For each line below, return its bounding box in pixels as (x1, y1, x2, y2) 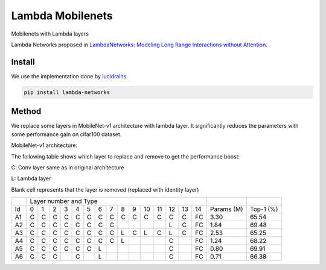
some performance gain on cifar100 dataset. (11, 130, 122, 138)
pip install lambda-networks (24, 89, 110, 96)
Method (11, 106, 42, 117)
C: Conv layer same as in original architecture (11, 163, 124, 171)
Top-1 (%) (249, 205, 278, 213)
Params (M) (209, 205, 244, 213)
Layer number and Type (30, 197, 98, 206)
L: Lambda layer (11, 175, 51, 182)
